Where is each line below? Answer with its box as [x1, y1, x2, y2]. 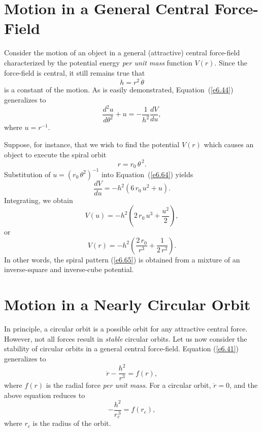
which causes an [204, 139, 254, 149]
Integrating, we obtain [4, 194, 73, 205]
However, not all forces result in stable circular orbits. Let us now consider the [4, 333, 247, 344]
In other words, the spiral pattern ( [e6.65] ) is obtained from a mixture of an [4, 254, 240, 264]
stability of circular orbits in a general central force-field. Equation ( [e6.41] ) [4, 343, 239, 354]
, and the [229, 380, 258, 390]
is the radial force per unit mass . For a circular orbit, [46, 380, 211, 390]
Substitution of [4, 169, 51, 179]
